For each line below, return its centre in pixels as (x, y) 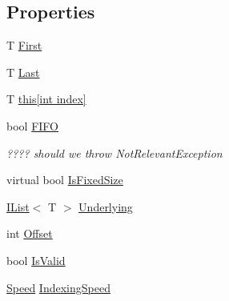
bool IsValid (36, 260)
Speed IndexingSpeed (58, 287)
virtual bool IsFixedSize (65, 180)
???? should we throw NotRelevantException (114, 153)
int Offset (30, 233)
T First (24, 45)
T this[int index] (46, 99)
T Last (23, 72)
